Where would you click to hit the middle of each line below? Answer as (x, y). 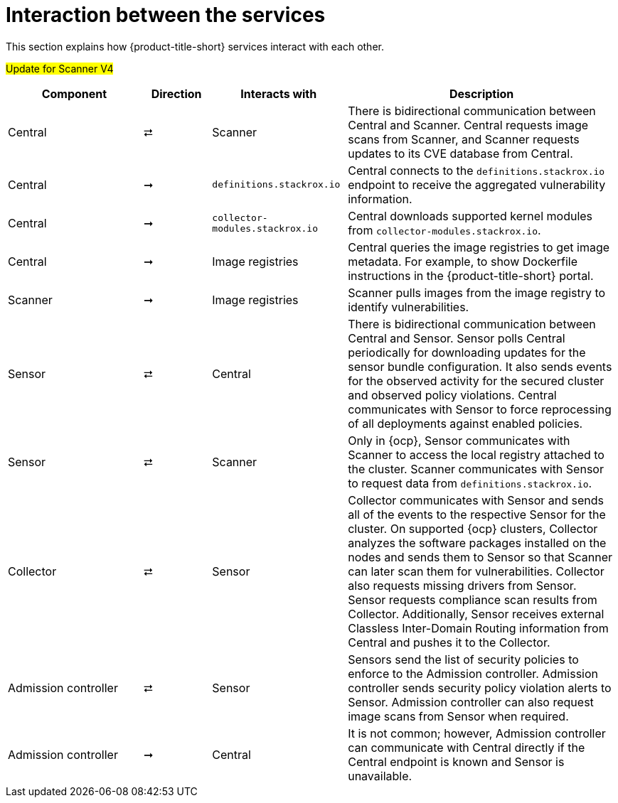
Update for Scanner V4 (60, 68)
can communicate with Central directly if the (467, 747)
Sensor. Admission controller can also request (471, 702)
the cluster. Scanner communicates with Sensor (476, 469)
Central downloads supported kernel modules (470, 216)
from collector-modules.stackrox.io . (444, 230)
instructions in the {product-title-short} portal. (471, 275)
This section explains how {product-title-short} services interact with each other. (195, 46)
